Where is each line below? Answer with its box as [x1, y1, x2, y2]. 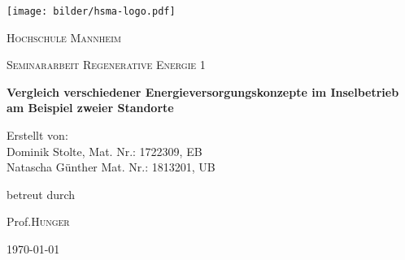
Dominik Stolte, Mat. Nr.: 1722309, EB [7, 142, 202, 159]
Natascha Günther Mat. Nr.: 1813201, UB [7, 158, 216, 175]
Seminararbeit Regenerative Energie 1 [7, 56, 206, 73]
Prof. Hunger [7, 213, 70, 230]
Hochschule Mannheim [7, 28, 121, 45]
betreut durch [7, 185, 76, 202]
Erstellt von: [7, 127, 68, 144]
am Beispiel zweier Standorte [7, 99, 174, 116]
